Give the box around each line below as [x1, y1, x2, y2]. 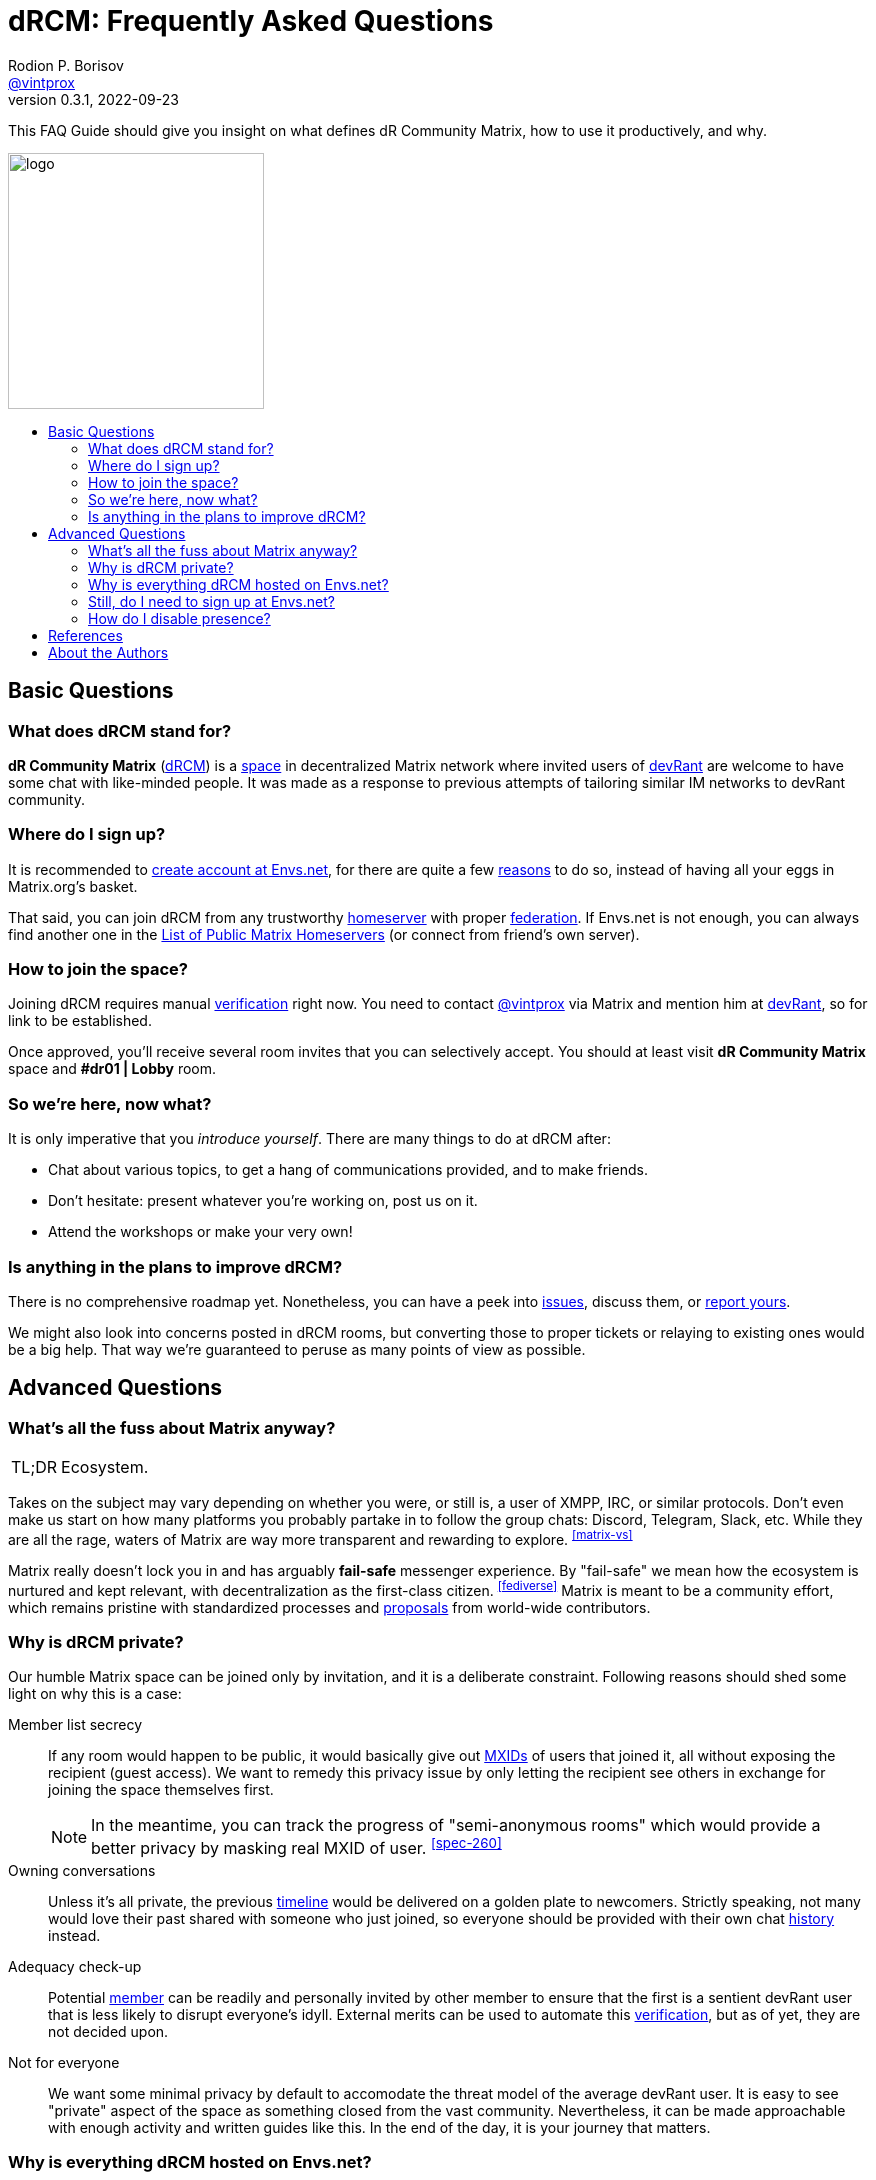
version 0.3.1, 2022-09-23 [8, 90, 179, 108]
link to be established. [8, 1012, 152, 1030]
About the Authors [48, 643, 169, 661]
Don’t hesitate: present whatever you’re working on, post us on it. [48, 1192, 478, 1210]
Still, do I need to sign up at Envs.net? [88, 592, 335, 610]
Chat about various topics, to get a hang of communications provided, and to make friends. [48, 1161, 648, 1179]
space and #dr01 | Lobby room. [8, 1060, 217, 1078]
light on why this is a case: [8, 1685, 182, 1703]
